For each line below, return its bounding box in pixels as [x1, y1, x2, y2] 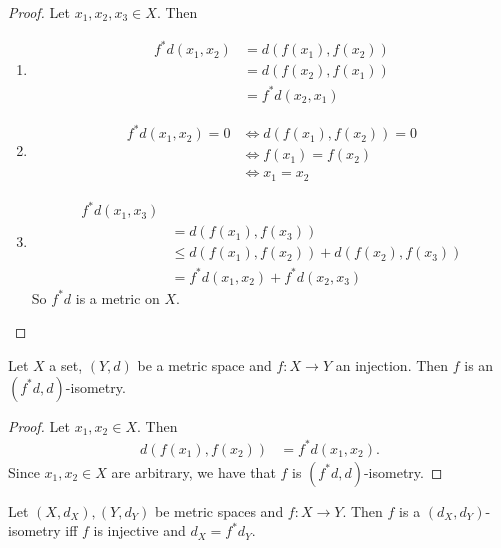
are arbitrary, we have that [111, 461, 276, 482]
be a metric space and [137, 355, 272, 376]
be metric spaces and [155, 500, 284, 521]
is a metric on [75, 287, 160, 308]
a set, [49, 355, 83, 376]
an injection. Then [335, 355, 449, 376]
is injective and [93, 520, 186, 541]
